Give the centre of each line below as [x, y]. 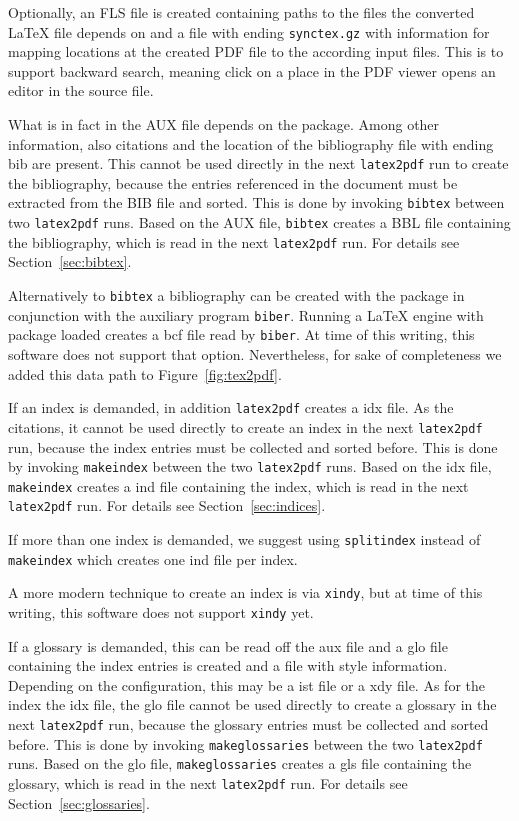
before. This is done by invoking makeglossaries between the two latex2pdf [245, 743]
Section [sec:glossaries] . [79, 802]
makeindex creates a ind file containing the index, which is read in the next [238, 485]
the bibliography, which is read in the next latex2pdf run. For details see [234, 241]
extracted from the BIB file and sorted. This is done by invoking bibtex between [256, 202]
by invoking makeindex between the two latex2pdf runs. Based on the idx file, [250, 466]
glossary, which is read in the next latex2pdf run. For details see [208, 783]
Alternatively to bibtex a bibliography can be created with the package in [236, 295]
